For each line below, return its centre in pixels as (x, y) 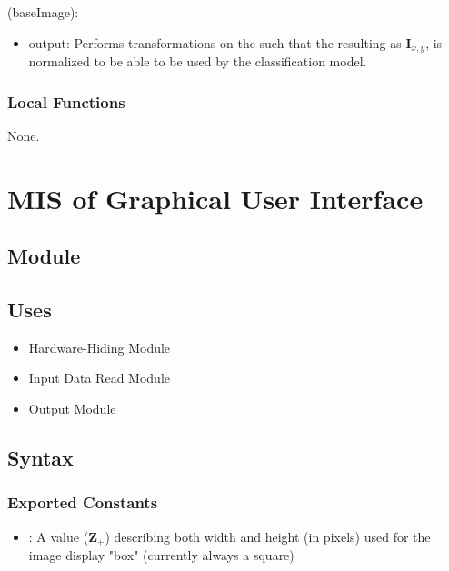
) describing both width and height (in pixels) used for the (268, 536)
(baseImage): (43, 12)
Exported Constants (83, 502)
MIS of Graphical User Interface (215, 198)
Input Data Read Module (99, 378)
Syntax (40, 457)
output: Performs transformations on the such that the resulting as (215, 42)
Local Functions (66, 101)
